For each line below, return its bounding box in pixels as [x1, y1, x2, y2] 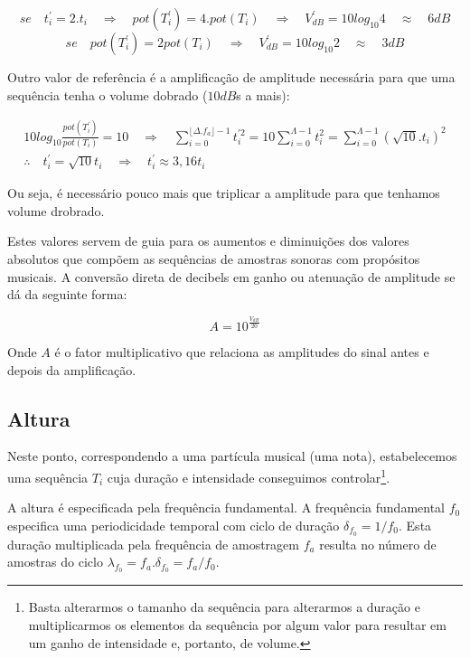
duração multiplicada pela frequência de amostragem [7, 534, 299, 553]
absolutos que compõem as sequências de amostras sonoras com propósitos [7, 249, 420, 268]
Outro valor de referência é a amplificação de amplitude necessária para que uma [7, 68, 456, 86]
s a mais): [236, 85, 290, 104]
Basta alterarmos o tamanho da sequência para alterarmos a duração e [28, 597, 420, 616]
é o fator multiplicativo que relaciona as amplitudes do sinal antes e [54, 342, 429, 361]
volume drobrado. [7, 201, 105, 220]
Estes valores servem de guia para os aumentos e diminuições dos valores [7, 231, 409, 250]
